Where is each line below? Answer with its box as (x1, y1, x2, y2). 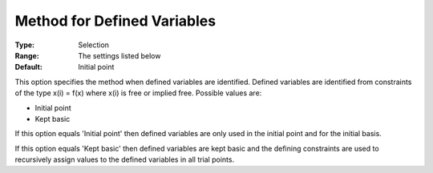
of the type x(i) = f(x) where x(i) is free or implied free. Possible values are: (14, 88, 262, 98)
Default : (14, 62, 43, 72)
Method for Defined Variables (14, 12, 216, 30)
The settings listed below (78, 50, 161, 60)
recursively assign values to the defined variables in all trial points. (14, 155, 235, 164)
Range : (14, 50, 39, 60)
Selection (78, 40, 110, 50)
